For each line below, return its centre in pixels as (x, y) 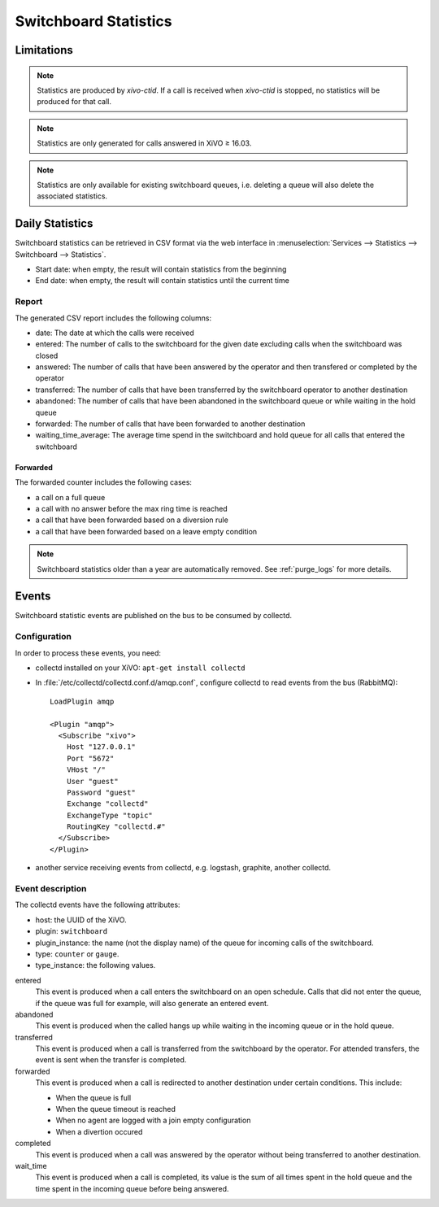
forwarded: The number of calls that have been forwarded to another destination (170, 424)
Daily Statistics (54, 224)
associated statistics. (72, 196)
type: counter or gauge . (77, 954)
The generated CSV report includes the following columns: (113, 318)
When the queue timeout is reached (116, 1109)
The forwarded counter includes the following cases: (104, 482)
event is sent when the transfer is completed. (111, 1060)
